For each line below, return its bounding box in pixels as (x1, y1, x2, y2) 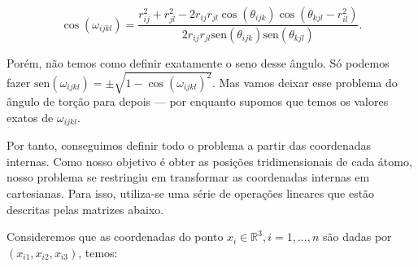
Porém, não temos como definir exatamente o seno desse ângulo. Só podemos (7, 55, 390, 72)
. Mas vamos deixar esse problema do (211, 73, 398, 90)
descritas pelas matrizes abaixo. (7, 200, 164, 217)
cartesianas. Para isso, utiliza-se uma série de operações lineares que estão (7, 185, 375, 201)
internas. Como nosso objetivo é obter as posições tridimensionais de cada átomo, (7, 152, 412, 169)
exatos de (7, 108, 54, 125)
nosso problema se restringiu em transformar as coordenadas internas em (7, 169, 370, 186)
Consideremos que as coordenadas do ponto (7, 228, 224, 245)
